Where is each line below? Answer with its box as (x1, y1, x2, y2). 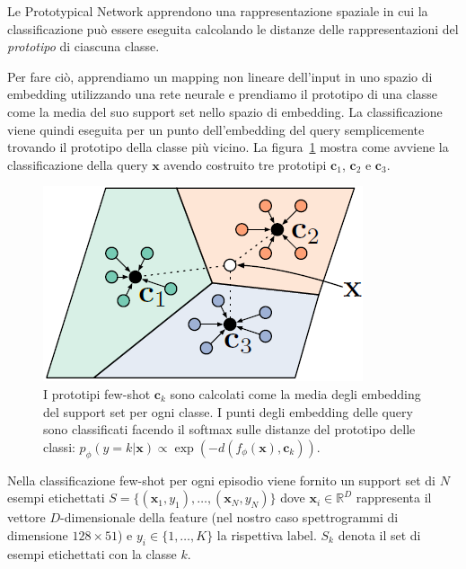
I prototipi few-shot (43, 384, 151, 403)
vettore (7, 508, 46, 527)
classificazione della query (7, 155, 148, 173)
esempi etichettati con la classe (7, 544, 177, 563)
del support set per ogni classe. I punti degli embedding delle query (43, 402, 413, 421)
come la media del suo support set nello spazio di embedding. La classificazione (7, 102, 443, 120)
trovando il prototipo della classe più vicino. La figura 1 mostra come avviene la (7, 138, 449, 156)
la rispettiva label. (216, 525, 317, 544)
